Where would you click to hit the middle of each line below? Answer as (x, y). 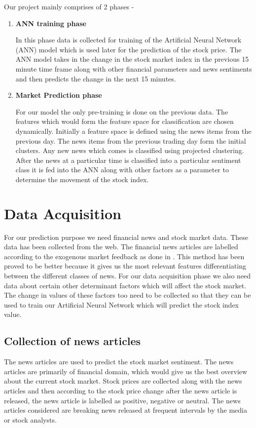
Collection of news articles (73, 341)
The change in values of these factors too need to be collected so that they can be (128, 295)
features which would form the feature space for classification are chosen (125, 121)
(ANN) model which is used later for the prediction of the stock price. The (128, 49)
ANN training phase (51, 23)
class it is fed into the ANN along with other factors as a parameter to (122, 170)
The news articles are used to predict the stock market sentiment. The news (119, 362)
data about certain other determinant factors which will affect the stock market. (125, 285)
